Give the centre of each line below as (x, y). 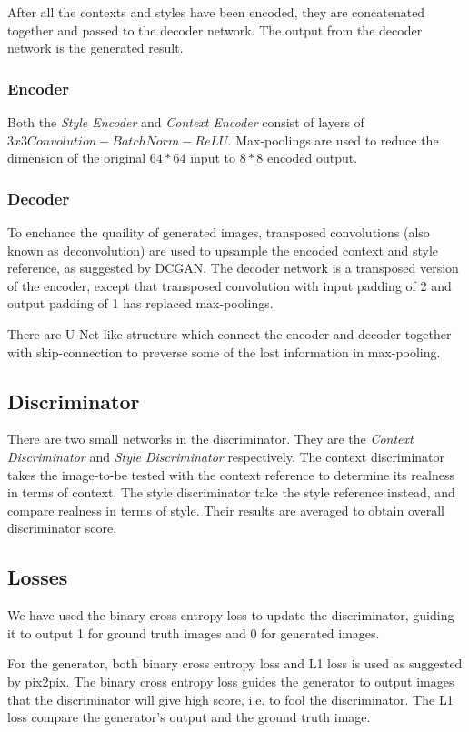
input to (213, 158)
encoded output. (312, 158)
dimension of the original (77, 158)
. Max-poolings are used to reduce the (333, 140)
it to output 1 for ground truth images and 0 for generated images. (194, 632)
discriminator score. (62, 528)
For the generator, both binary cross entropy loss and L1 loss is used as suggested (235, 663)
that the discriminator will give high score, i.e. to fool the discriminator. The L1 (230, 699)
